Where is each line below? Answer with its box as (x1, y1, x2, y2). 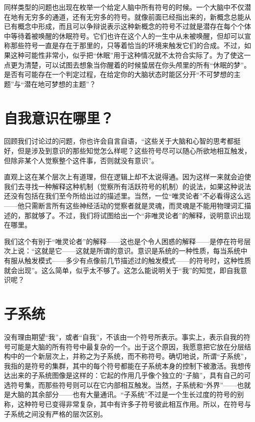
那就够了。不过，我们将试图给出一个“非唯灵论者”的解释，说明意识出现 (24, 210, 251, 220)
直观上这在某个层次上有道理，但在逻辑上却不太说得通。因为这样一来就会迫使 (4, 172, 251, 182)
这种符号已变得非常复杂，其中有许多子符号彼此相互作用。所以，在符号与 (17, 399, 251, 409)
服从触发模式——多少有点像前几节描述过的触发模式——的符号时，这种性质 (10, 255, 251, 265)
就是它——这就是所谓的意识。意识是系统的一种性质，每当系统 (41, 246, 241, 256)
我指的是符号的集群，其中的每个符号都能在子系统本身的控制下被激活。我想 (4, 360, 244, 371)
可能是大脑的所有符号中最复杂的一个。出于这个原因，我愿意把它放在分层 (10, 341, 244, 351)
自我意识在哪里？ (4, 107, 114, 127)
